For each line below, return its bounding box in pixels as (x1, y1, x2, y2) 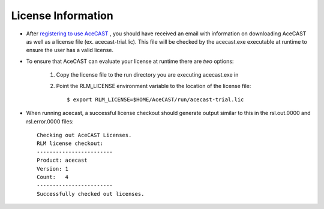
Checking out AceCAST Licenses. (37, 132, 132, 139)
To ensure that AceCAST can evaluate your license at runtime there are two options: (26, 57, 234, 65)
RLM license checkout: (37, 140, 104, 147)
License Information (11, 9, 113, 22)
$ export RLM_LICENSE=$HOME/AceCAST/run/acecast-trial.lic (67, 96, 244, 103)
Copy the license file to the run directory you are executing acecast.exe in (56, 71, 239, 78)
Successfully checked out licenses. (37, 190, 145, 197)
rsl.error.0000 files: (26, 117, 74, 125)
